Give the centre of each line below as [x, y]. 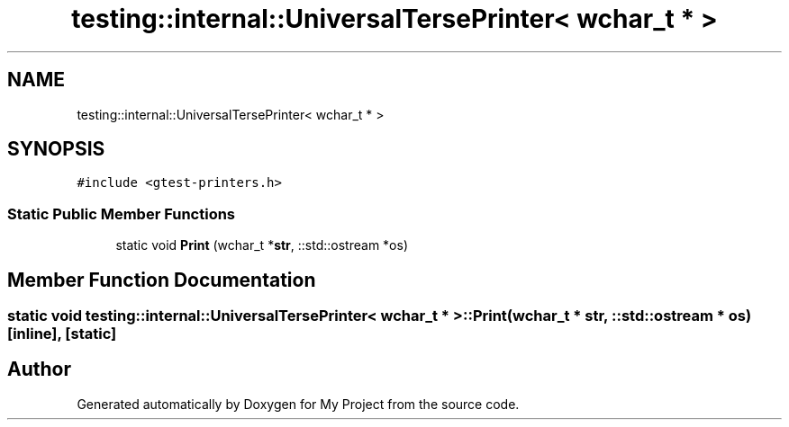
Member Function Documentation [162, 280]
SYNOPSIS [56, 149]
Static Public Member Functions [122, 213]
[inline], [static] [62, 334]
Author [39, 369]
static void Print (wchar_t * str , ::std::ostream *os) [262, 245]
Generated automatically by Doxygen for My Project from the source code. [298, 404]
